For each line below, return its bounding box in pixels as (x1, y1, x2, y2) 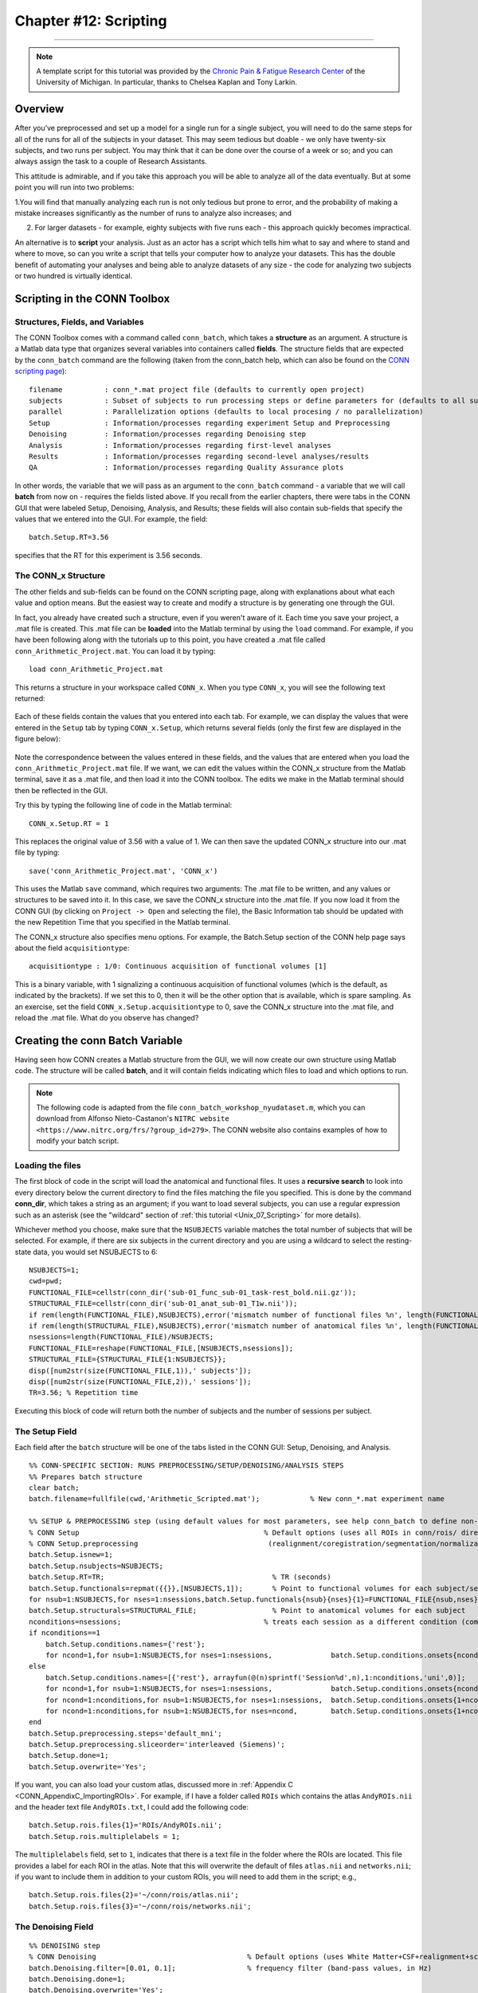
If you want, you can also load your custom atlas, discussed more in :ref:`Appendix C (14, 1780, 294, 1790)
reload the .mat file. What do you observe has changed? (14, 1012, 199, 1022)
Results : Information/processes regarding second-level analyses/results (29, 451, 370, 461)
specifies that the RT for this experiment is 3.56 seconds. (14, 550, 202, 560)
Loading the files (14, 1160, 81, 1171)
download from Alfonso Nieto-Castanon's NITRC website (36, 1114, 230, 1123)
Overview (14, 102, 65, 116)
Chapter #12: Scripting (14, 12, 167, 29)
